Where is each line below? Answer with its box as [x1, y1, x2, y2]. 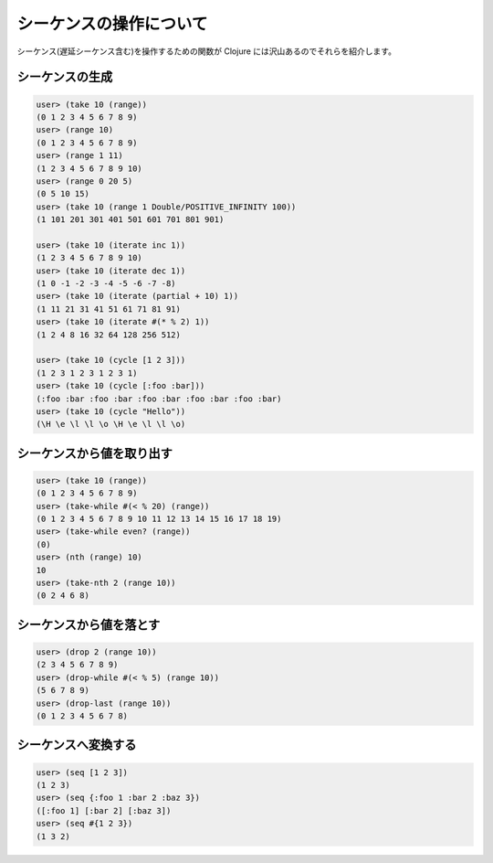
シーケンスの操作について [16, 14, 208, 34]
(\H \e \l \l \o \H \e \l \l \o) [36, 419, 186, 430]
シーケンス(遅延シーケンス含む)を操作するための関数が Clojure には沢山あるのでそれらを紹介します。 [16, 46, 397, 57]
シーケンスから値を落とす [16, 617, 161, 633]
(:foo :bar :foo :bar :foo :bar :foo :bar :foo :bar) [36, 393, 282, 404]
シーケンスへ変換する [16, 737, 137, 753]
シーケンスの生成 [16, 69, 113, 85]
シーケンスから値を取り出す [16, 445, 173, 461]
